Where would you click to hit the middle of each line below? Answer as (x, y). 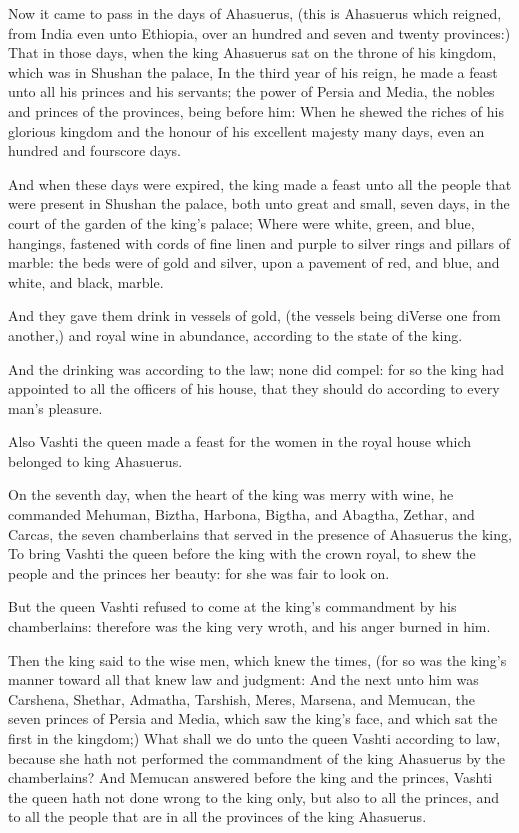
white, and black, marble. (86, 281)
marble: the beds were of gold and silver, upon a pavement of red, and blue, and (254, 262)
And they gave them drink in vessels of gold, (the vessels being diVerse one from (254, 315)
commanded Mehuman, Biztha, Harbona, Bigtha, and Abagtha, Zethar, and (241, 514)
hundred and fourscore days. (94, 150)
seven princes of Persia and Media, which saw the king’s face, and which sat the (253, 718)
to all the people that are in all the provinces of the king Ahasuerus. (217, 816)
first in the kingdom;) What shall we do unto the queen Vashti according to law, (254, 738)
